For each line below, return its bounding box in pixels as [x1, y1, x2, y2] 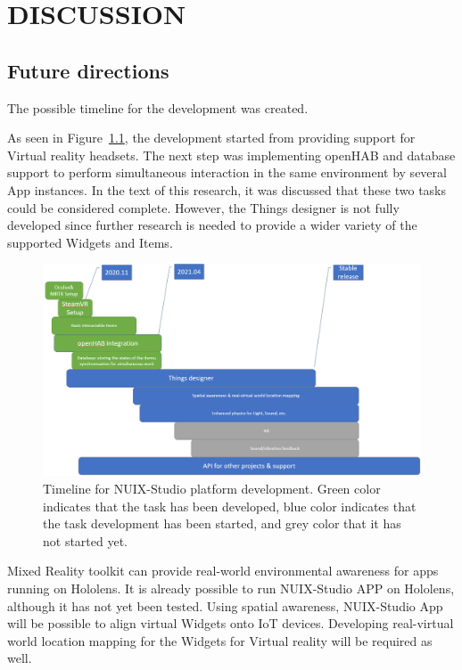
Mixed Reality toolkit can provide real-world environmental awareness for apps [7, 561, 439, 580]
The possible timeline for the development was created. [7, 98, 309, 117]
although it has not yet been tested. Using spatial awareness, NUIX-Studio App [7, 596, 443, 615]
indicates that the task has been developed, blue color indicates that [43, 496, 417, 515]
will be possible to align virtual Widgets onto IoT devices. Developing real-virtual [7, 614, 454, 633]
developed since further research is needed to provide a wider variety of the [7, 216, 417, 234]
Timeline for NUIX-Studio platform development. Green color [43, 479, 381, 497]
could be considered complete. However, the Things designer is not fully [7, 198, 400, 217]
